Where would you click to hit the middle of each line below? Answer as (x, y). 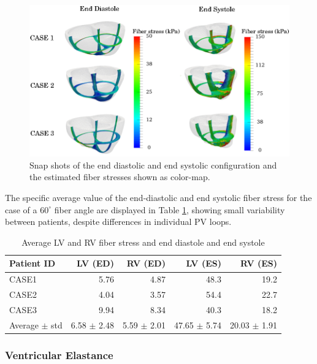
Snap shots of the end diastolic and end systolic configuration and (153, 165)
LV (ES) (204, 263)
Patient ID (32, 263)
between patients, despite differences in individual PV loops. (118, 222)
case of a (21, 209)
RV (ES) (259, 263)
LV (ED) (95, 263)
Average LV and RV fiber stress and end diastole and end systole (143, 242)
